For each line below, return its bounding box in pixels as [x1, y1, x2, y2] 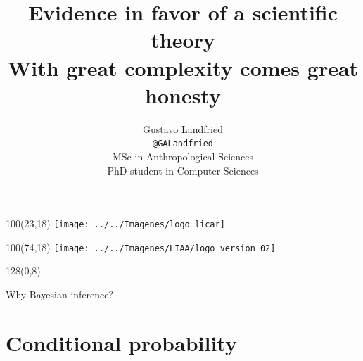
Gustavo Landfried [143, 121, 223, 136]
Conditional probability [6, 328, 237, 357]
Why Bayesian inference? [6, 287, 114, 302]
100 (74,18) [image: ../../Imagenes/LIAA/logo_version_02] [6, 239, 276, 254]
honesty [145, 80, 221, 109]
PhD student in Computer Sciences [107, 163, 259, 177]
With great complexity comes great [7, 53, 359, 82]
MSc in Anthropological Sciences [112, 148, 254, 163]
